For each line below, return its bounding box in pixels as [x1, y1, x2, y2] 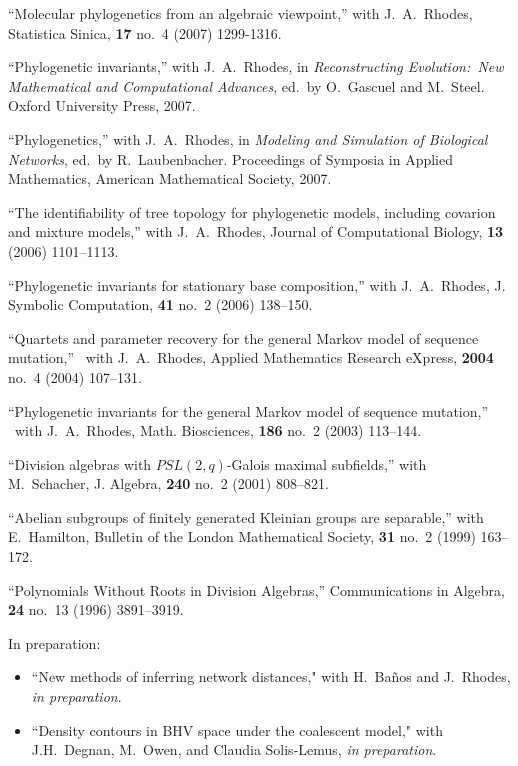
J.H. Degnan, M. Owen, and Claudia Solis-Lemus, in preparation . [31, 739, 437, 760]
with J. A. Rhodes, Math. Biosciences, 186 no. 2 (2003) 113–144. [14, 420, 422, 441]
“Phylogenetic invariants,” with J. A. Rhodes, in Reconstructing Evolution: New [8, 56, 504, 77]
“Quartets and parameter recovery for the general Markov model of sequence [8, 327, 479, 348]
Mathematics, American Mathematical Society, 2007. [8, 168, 332, 189]
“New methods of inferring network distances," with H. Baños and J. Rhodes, [31, 666, 511, 687]
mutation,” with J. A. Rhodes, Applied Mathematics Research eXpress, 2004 [8, 347, 494, 368]
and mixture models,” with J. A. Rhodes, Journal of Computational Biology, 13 [8, 221, 504, 242]
